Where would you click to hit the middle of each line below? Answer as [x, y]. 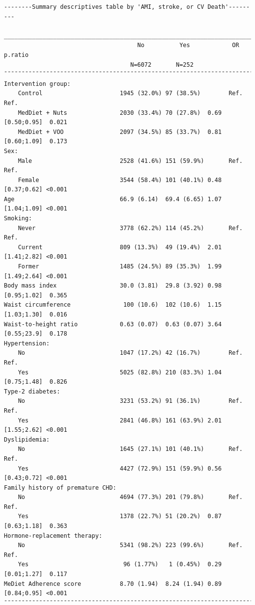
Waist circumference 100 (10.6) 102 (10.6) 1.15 [113, 305]
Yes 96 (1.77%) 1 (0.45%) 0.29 [120, 565]
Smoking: [18, 219]
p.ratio [16, 55]
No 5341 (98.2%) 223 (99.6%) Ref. [130, 545]
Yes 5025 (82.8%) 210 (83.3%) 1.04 [120, 372]
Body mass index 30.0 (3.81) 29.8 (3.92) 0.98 [113, 286]
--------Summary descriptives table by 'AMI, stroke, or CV [104, 7]
